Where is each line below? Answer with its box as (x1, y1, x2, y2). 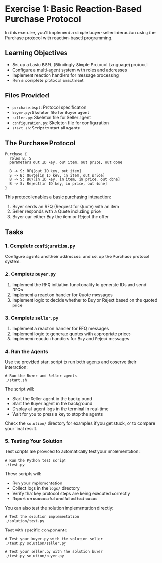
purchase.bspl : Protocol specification (12, 104, 87, 110)
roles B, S (9, 156, 32, 161)
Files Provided (5, 91, 49, 100)
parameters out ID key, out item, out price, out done (9, 160, 123, 165)
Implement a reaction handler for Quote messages (12, 292, 113, 298)
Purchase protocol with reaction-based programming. (5, 35, 113, 41)
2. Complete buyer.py (5, 271, 56, 277)
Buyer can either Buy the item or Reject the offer (12, 214, 109, 220)
